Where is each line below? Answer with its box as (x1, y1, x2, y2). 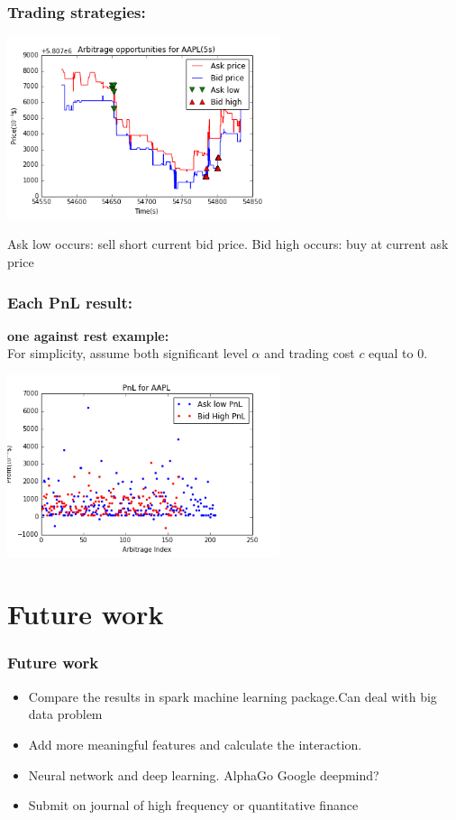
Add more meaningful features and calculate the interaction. (28, 734, 362, 753)
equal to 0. (369, 344, 428, 363)
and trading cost (264, 344, 355, 363)
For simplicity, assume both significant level (7, 344, 248, 363)
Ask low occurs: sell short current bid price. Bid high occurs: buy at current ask (7, 235, 449, 253)
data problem (28, 705, 103, 723)
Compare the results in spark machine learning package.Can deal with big (28, 686, 437, 705)
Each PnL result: (7, 290, 132, 313)
